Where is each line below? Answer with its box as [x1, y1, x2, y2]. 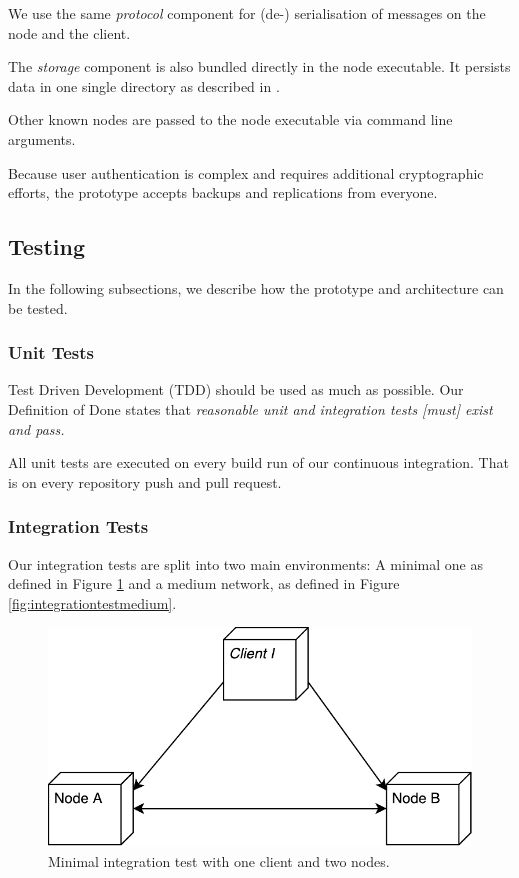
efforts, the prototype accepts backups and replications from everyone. [8, 182, 438, 203]
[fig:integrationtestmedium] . [8, 592, 177, 613]
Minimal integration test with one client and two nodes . [48, 851, 390, 872]
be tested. [8, 297, 68, 318]
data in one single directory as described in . [8, 75, 280, 96]
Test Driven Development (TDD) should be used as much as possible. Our [8, 379, 464, 400]
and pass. [8, 418, 65, 439]
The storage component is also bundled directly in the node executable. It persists [8, 56, 511, 77]
